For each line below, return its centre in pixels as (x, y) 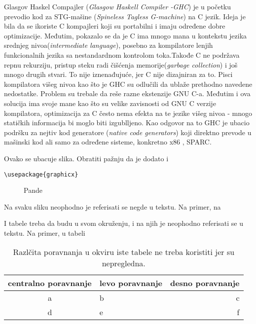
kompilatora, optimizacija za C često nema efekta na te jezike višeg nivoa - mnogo (128, 113)
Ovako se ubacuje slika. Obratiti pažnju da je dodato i (86, 158)
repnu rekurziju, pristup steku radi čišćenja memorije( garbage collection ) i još (121, 64)
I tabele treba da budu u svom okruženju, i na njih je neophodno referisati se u (124, 223)
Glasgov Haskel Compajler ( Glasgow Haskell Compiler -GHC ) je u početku (118, 6)
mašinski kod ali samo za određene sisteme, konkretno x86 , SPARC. (108, 142)
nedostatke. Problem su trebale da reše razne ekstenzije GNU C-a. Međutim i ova (127, 93)
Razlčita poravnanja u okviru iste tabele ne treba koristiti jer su (124, 252)
